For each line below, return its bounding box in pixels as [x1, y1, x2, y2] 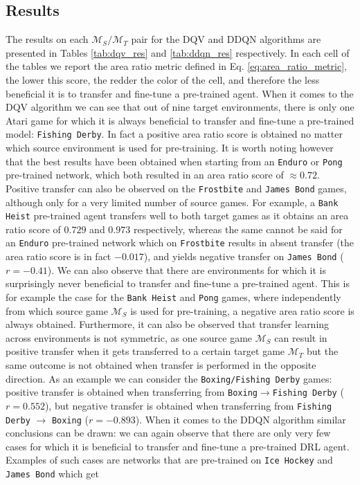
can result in [274, 330, 327, 345]
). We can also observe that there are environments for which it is [47, 262, 326, 277]
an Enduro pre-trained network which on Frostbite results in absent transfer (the [6, 235, 354, 250]
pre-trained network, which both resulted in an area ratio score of [6, 167, 284, 182]
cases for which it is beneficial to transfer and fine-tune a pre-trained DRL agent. [6, 439, 350, 453]
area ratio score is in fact [6, 249, 111, 264]
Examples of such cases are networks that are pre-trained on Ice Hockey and [6, 452, 333, 467]
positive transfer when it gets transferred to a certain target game [6, 344, 285, 358]
